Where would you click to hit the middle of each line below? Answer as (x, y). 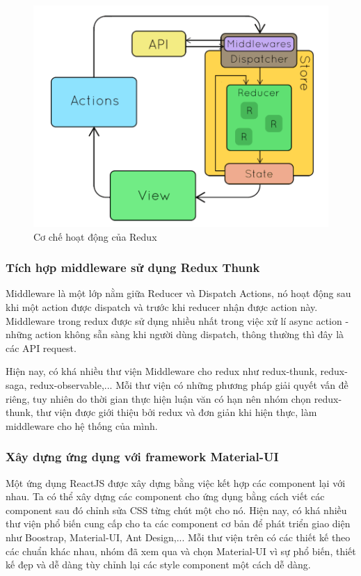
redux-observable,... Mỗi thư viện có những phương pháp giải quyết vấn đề (189, 384)
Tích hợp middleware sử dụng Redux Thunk (133, 267)
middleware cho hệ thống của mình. (82, 425)
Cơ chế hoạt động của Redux (95, 236)
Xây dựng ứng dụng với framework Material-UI (142, 457)
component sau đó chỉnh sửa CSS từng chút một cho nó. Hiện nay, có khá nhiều (176, 510)
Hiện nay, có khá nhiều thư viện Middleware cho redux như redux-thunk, (161, 371)
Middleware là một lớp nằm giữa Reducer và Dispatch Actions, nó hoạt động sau (178, 293)
